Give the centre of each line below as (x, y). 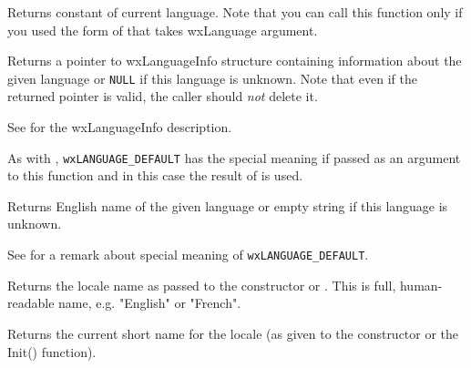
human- (421, 285)
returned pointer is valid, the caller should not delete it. (163, 96)
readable (31, 303)
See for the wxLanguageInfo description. (120, 127)
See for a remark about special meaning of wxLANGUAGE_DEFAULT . (188, 255)
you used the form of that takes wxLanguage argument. (163, 30)
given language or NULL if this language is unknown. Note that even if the (213, 78)
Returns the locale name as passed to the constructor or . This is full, (202, 285)
